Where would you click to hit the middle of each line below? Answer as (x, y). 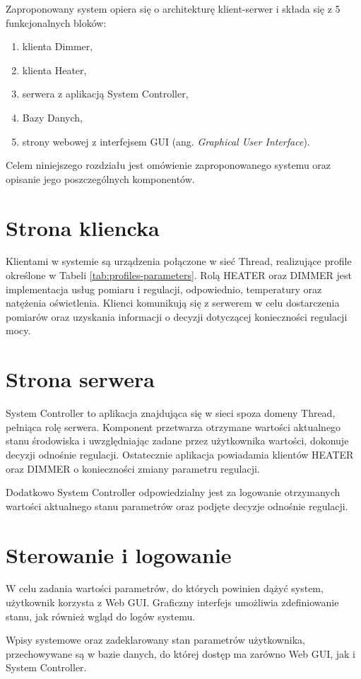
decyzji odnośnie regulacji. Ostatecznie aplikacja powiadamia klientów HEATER (180, 454)
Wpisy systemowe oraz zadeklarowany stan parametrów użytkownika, (155, 640)
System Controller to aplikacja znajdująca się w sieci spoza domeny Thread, (171, 413)
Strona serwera (80, 379)
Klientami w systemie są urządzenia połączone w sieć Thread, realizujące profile (179, 261)
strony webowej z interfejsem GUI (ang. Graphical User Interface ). (166, 141)
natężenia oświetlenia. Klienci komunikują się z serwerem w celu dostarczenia (173, 303)
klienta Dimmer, (58, 46)
